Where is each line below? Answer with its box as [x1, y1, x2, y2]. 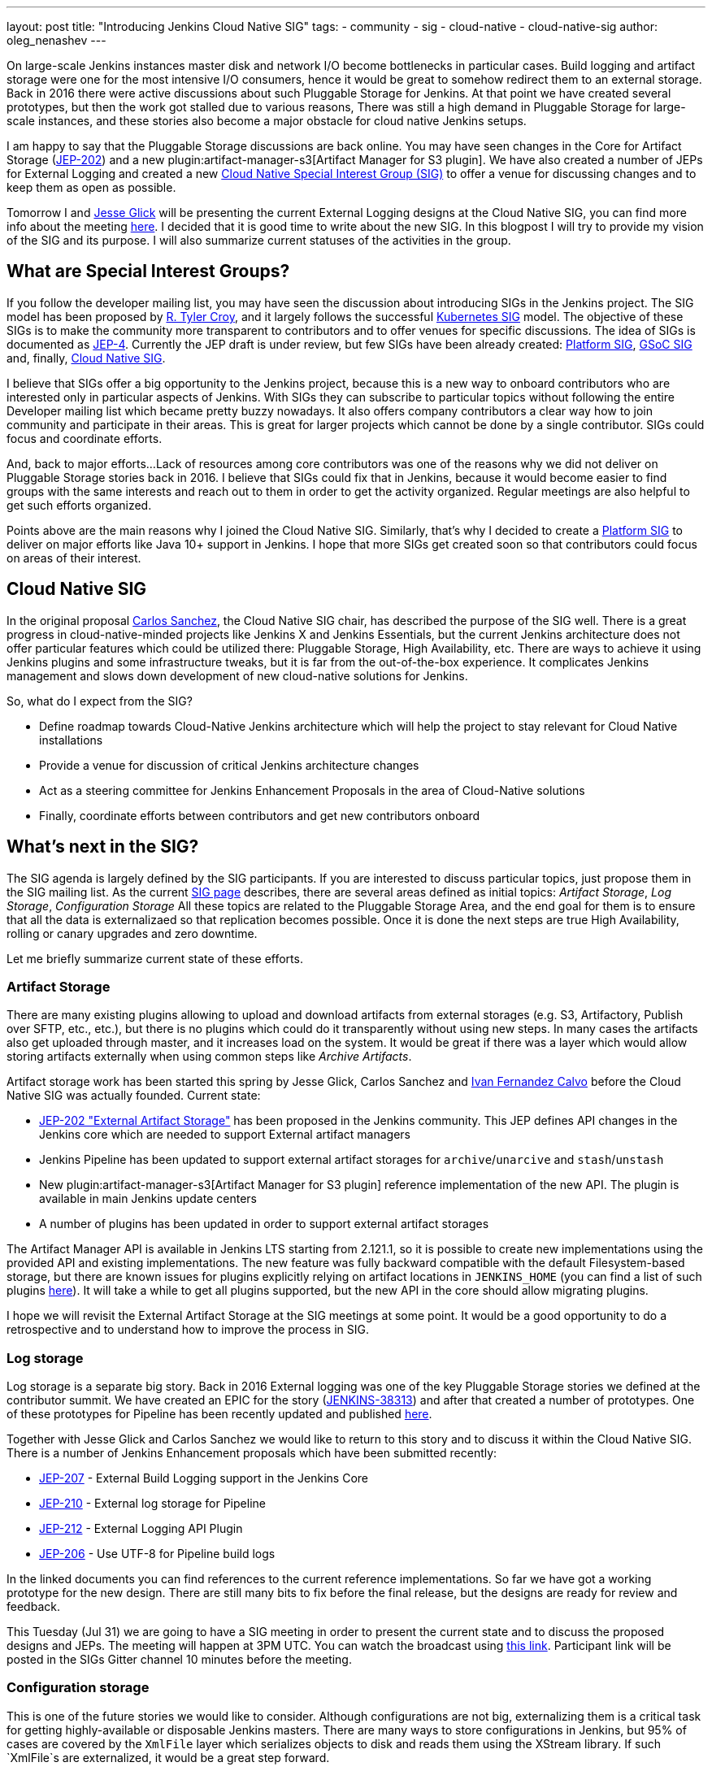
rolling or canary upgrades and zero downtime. [7, 926, 258, 940]
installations [39, 732, 103, 747]
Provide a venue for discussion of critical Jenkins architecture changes [39, 757, 419, 772]
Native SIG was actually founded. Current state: [7, 1088, 261, 1103]
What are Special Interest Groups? [7, 261, 290, 282]
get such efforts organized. [7, 497, 152, 512]
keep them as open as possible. [7, 180, 176, 194]
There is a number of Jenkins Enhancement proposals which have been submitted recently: [7, 1446, 497, 1461]
